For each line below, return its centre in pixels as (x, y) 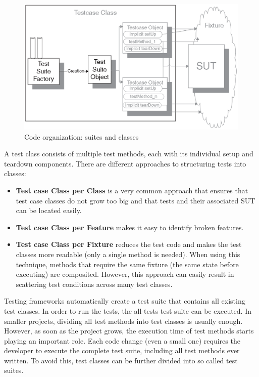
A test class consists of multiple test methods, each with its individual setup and (129, 154)
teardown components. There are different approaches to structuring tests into (125, 163)
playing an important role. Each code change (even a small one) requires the (122, 340)
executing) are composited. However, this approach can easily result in (125, 274)
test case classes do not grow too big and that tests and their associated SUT (136, 200)
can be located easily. (49, 210)
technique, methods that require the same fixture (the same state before (127, 264)
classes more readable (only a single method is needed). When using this (128, 254)
